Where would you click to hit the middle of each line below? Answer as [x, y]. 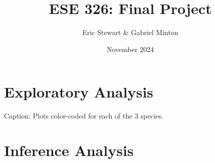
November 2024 [130, 49]
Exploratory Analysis [79, 92]
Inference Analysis [69, 150]
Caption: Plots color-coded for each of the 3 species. [84, 116]
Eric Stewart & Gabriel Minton [130, 32]
